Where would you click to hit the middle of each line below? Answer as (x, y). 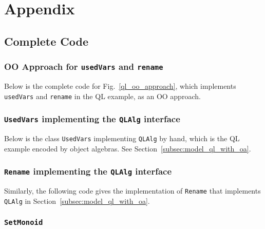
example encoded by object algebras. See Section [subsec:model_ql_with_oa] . (128, 148)
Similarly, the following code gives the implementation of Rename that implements (132, 190)
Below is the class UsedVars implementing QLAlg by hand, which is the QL (122, 138)
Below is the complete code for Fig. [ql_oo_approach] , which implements (120, 85)
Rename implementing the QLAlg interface (88, 171)
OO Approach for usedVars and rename (84, 66)
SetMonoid (24, 223)
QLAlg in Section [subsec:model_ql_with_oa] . (77, 201)
